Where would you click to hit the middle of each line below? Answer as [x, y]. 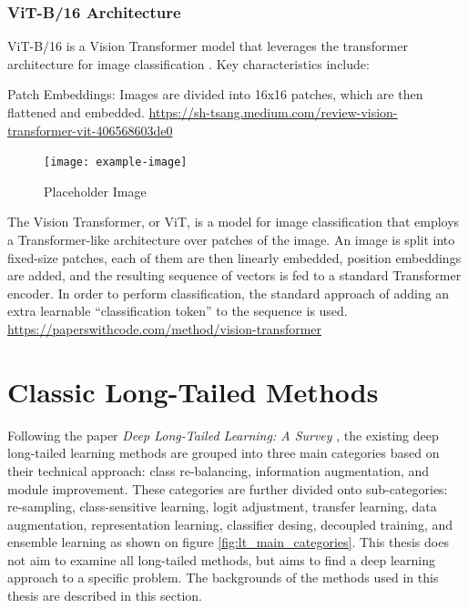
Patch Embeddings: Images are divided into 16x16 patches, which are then [215, 94]
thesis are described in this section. [105, 596]
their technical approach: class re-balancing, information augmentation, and [219, 470]
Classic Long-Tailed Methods [193, 391]
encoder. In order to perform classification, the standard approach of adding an [229, 293]
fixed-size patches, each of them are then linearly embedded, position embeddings [234, 257]
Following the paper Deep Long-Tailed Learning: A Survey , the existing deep [223, 435]
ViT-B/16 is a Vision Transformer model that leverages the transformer [208, 46]
